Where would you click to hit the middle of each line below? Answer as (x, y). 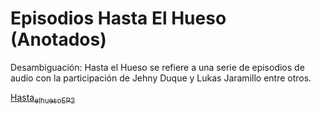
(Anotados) (58, 39)
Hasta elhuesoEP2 (43, 98)
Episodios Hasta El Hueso (118, 18)
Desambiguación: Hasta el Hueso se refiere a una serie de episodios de (157, 67)
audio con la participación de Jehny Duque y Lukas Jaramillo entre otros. (161, 78)
